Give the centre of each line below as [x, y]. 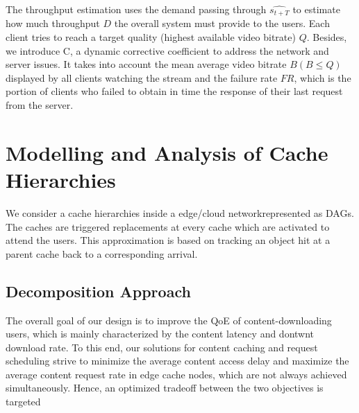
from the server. [40, 105]
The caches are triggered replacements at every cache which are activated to [168, 226]
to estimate [316, 9]
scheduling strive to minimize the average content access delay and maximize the [177, 361]
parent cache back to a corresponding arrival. [102, 253]
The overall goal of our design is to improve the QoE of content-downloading [169, 320]
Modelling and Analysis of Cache [167, 152]
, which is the [323, 77]
